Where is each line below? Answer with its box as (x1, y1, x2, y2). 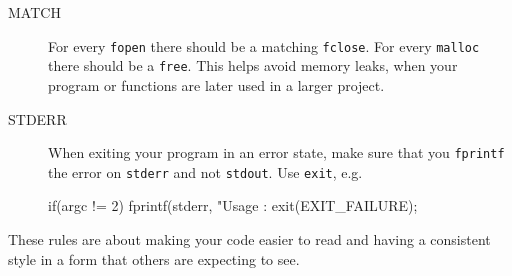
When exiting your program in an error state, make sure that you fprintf (48, 142, 505, 163)
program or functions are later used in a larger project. (48, 74, 385, 95)
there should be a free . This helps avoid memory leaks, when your (48, 55, 458, 76)
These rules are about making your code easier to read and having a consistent (8, 229, 491, 249)
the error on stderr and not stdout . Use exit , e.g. (48, 161, 363, 182)
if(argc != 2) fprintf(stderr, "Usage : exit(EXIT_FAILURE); (48, 195, 418, 216)
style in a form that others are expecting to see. (8, 248, 300, 269)
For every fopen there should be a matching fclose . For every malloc (48, 35, 480, 56)
